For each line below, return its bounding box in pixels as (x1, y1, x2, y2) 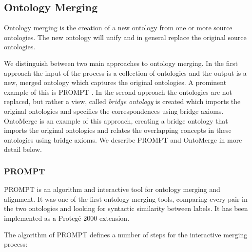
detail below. (4, 144, 42, 154)
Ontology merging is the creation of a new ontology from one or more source (4, 22, 233, 33)
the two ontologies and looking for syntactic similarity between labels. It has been (4, 203, 248, 213)
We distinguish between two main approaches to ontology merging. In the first (4, 58, 238, 68)
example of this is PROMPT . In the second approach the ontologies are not (4, 86, 233, 97)
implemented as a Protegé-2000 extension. (4, 212, 130, 223)
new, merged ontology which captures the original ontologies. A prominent (4, 77, 227, 87)
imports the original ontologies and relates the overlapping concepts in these (4, 125, 232, 135)
